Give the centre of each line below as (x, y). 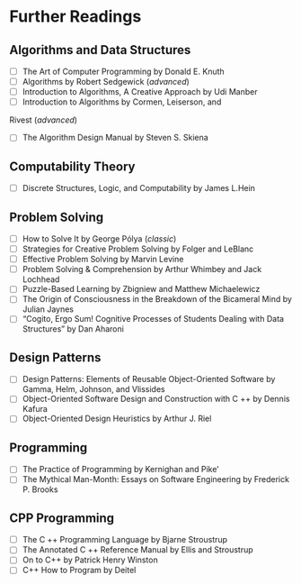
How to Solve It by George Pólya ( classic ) (99, 239)
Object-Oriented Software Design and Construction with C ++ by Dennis (156, 399)
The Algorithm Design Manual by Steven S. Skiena (115, 138)
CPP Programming (62, 518)
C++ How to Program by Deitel (79, 570)
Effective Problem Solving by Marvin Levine (103, 260)
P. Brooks (40, 489)
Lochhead (41, 279)
